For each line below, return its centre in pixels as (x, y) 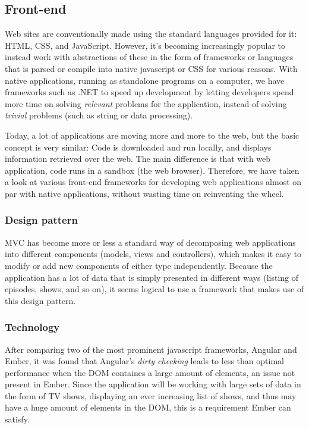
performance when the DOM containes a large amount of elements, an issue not (150, 372)
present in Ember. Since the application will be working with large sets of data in (153, 384)
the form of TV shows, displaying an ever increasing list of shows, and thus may (151, 395)
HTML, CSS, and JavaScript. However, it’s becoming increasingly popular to (145, 45)
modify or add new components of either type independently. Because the (139, 265)
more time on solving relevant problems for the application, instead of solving (146, 103)
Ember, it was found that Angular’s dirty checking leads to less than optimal (144, 361)
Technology (32, 327)
